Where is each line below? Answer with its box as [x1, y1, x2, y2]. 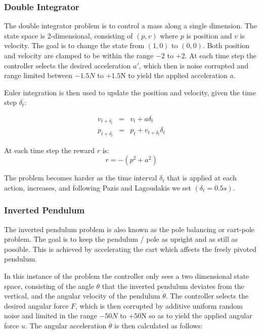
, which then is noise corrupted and [139, 60, 248, 70]
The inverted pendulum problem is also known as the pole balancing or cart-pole [4, 224, 255, 234]
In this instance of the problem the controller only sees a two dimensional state [4, 270, 249, 281]
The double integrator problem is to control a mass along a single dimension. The [4, 20, 257, 31]
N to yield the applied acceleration [120, 70, 228, 81]
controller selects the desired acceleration [4, 60, 131, 70]
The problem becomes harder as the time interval [4, 172, 157, 183]
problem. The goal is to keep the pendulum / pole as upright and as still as [4, 234, 238, 244]
